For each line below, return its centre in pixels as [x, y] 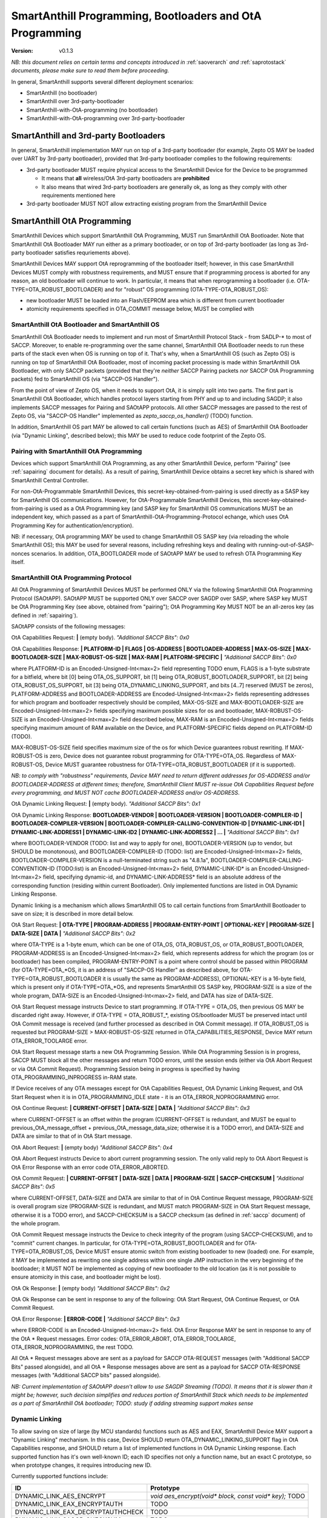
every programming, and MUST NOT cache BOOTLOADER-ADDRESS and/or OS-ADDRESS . [126, 792]
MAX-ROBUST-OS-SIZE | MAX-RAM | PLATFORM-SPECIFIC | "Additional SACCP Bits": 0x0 [181, 657]
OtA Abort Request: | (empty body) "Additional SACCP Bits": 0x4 [92, 1147]
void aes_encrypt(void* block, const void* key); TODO [228, 1496]
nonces [21, 553]
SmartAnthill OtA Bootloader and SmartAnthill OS [85, 325]
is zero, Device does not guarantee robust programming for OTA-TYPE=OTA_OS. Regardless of [162, 756]
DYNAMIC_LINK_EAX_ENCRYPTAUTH [69, 1504]
